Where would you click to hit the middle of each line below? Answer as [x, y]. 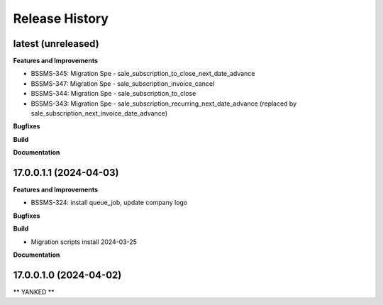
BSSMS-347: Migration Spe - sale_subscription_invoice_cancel [123, 83]
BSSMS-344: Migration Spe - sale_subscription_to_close [113, 94]
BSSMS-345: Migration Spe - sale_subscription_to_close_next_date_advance [143, 74]
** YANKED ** [34, 292]
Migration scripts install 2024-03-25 [84, 242]
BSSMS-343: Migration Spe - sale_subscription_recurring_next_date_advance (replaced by [164, 104]
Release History [61, 18]
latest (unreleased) [56, 44]
